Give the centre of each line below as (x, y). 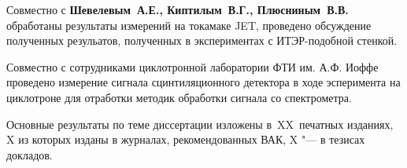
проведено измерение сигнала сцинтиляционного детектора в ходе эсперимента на (203, 82)
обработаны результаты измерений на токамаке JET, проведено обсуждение (189, 25)
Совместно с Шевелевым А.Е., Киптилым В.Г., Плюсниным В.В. (178, 9)
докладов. (30, 154)
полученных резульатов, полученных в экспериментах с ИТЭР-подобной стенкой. (202, 40)
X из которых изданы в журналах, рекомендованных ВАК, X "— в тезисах (186, 139)
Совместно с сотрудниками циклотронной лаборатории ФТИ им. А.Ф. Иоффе (192, 66)
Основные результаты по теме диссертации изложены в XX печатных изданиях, (200, 124)
